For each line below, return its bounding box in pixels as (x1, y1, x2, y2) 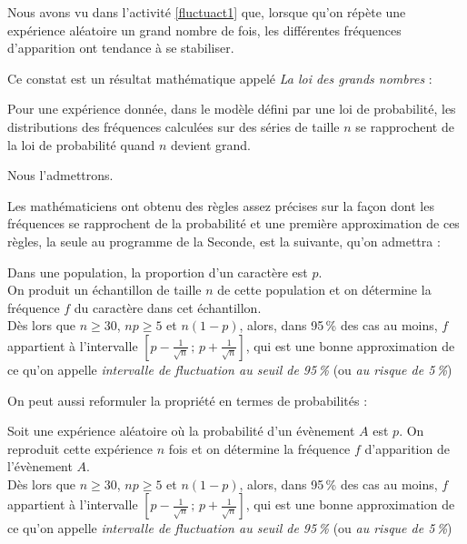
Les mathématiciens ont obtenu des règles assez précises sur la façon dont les (7, 196, 434, 215)
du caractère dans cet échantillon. (74, 297, 262, 317)
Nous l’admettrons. (7, 166, 114, 185)
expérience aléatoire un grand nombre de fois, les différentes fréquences (7, 20, 402, 39)
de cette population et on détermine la (217, 280, 432, 299)
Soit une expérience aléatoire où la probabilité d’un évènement (7, 421, 355, 440)
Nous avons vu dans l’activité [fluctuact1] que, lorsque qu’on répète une (7, 3, 406, 21)
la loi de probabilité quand (7, 135, 155, 154)
